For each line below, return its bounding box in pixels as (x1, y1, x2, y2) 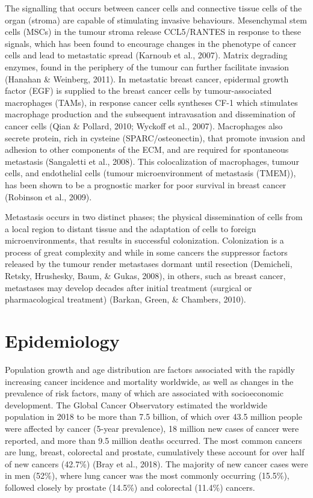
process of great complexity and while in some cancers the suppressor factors (5, 245, 288, 258)
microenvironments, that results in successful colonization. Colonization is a (5, 234, 284, 247)
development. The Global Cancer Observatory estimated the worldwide (5, 398, 267, 411)
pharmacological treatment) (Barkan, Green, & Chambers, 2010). (5, 293, 246, 306)
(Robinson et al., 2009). (5, 190, 92, 203)
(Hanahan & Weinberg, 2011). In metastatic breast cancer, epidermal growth (5, 72, 289, 85)
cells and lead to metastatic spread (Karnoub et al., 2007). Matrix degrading (5, 49, 288, 61)
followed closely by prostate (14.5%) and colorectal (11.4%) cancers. (5, 481, 255, 493)
